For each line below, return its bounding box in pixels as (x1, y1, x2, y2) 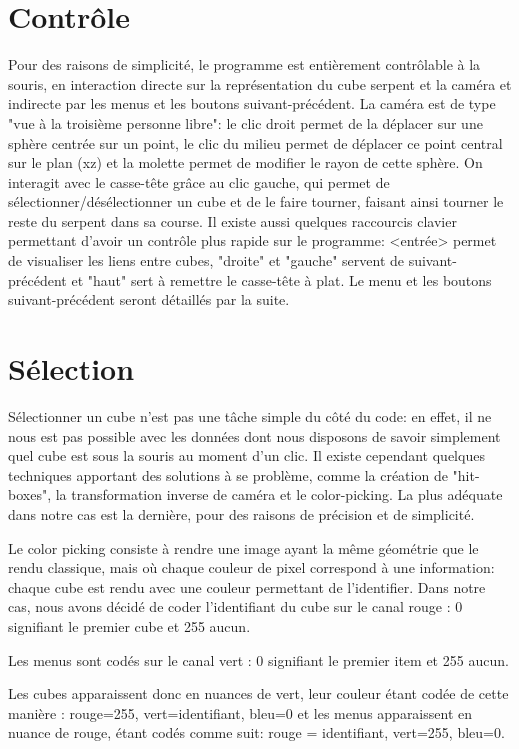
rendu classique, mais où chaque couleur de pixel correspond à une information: (8, 557, 495, 578)
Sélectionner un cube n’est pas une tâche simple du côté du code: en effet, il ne (8, 405, 492, 426)
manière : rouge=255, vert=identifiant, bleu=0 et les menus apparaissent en (8, 702, 473, 723)
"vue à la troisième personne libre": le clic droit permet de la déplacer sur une (8, 112, 483, 133)
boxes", (8, 484, 52, 505)
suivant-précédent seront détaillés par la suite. (8, 289, 290, 310)
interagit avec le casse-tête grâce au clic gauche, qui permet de (8, 171, 390, 192)
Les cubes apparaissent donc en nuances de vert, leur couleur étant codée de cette (8, 683, 509, 704)
